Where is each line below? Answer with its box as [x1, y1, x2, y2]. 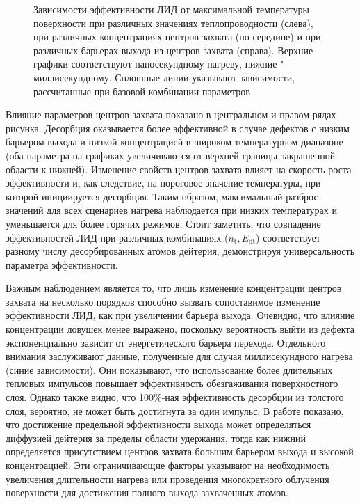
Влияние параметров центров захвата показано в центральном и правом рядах [6, 107, 336, 122]
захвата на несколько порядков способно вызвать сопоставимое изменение [6, 294, 320, 308]
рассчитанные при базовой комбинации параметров [33, 84, 250, 98]
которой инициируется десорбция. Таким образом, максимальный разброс [6, 189, 318, 203]
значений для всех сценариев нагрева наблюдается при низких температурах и [6, 203, 337, 217]
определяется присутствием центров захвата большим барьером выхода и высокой [6, 444, 354, 459]
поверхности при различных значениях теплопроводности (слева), [33, 15, 313, 30]
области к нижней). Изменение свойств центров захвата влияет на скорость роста [6, 162, 352, 176]
